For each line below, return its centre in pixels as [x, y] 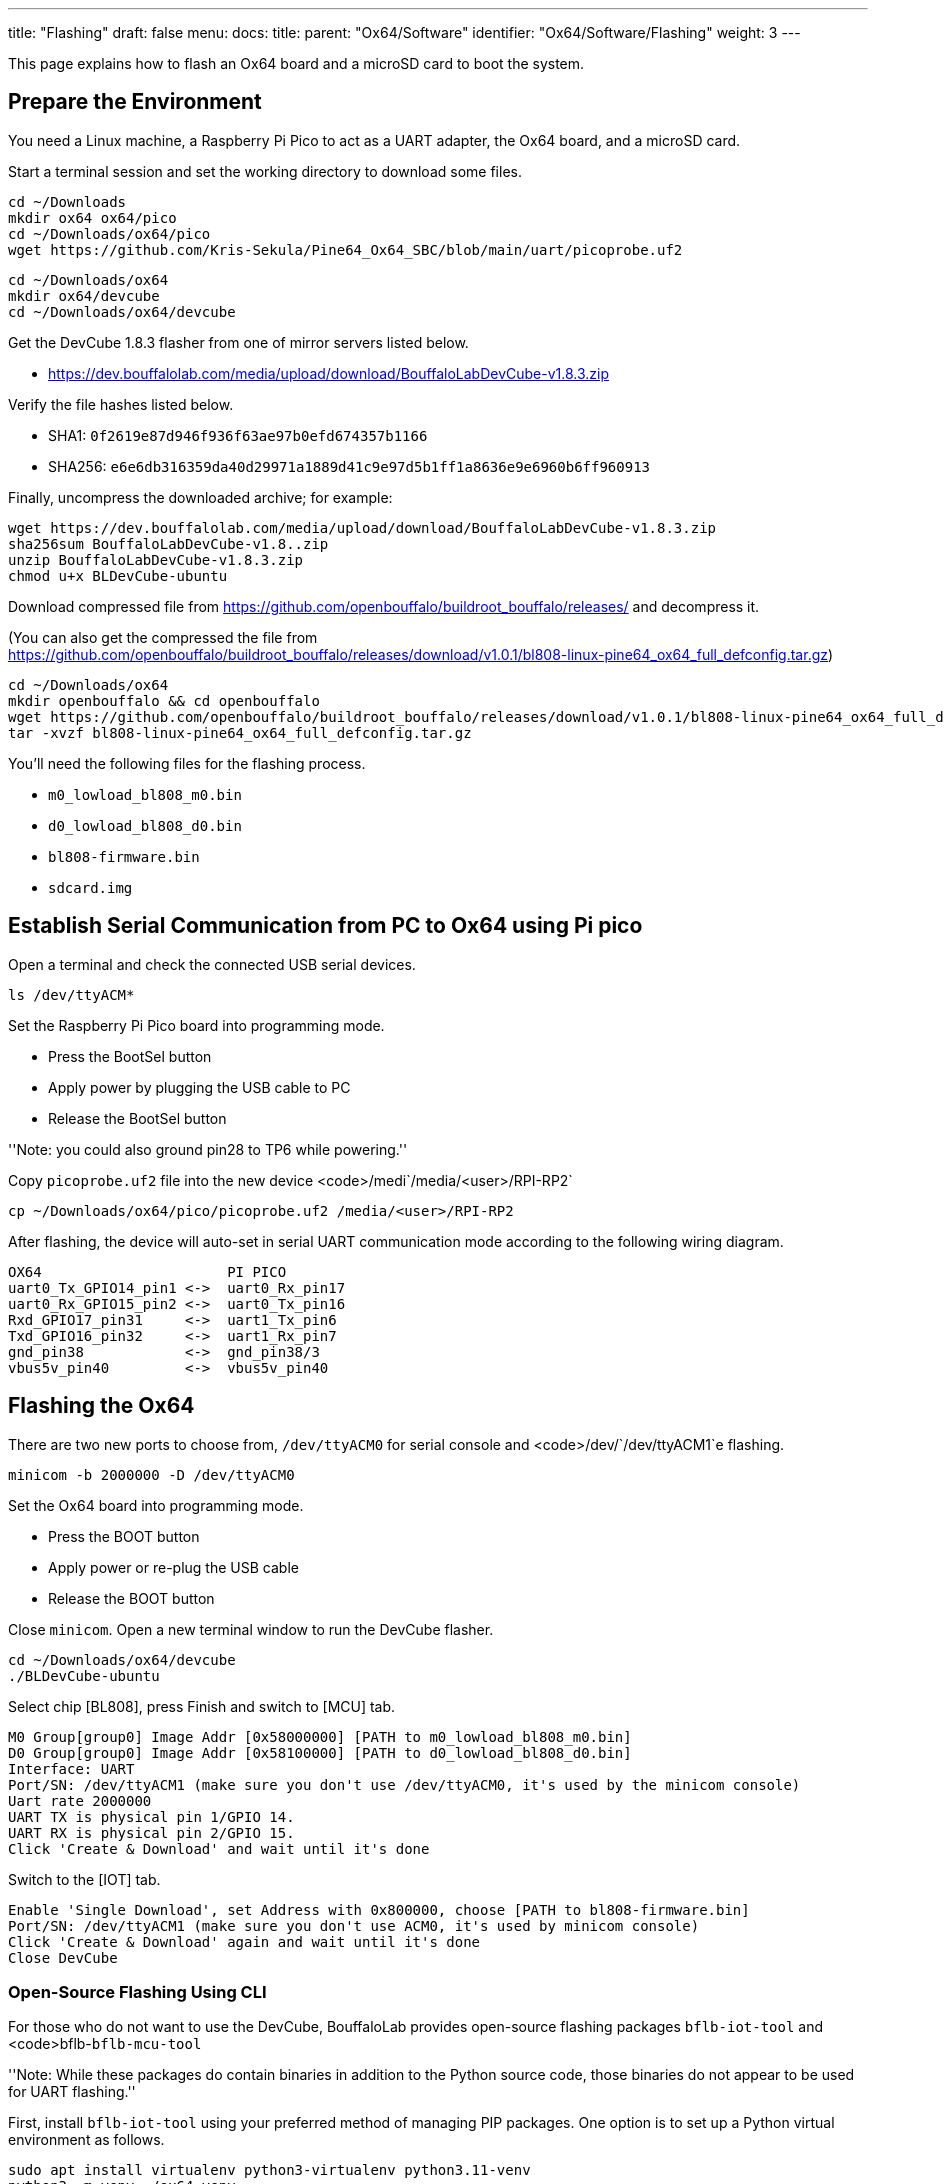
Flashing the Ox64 [101, 1406]
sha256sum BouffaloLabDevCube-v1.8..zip [168, 543]
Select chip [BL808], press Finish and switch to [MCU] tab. [202, 1706]
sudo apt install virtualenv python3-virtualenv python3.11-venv [269, 2170]
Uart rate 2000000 [80, 1800]
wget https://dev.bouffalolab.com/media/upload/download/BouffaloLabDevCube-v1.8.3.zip [362, 527]
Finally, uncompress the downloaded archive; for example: [200, 497]
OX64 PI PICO [147, 1271]
